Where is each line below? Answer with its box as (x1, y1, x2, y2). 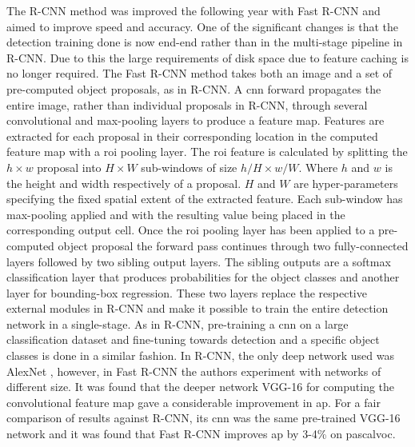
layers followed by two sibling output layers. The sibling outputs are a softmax (6, 253, 391, 269)
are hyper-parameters (293, 174, 398, 191)
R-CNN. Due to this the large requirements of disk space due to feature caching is (6, 49, 409, 66)
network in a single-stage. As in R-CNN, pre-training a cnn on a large (6, 315, 349, 332)
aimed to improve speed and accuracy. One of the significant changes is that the (6, 18, 398, 34)
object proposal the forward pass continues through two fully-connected (58, 237, 409, 253)
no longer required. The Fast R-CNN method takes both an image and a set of (6, 65, 393, 82)
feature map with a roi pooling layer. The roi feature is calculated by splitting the (6, 143, 408, 160)
